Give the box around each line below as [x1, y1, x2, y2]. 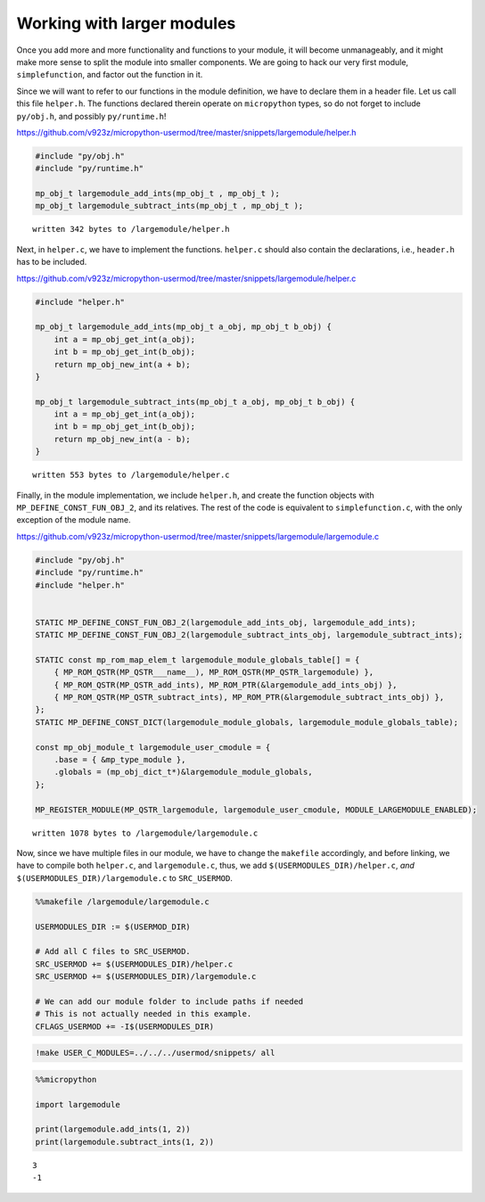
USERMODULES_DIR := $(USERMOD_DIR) [35, 921, 191, 932]
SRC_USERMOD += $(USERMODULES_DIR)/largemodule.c [35, 972, 257, 982]
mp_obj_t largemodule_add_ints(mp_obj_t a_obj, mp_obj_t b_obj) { [35, 322, 332, 332]
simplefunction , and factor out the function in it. [16, 70, 203, 80]
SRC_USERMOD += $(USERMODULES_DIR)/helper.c [35, 959, 234, 969]
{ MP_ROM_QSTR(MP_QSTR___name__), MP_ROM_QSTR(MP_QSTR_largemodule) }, [53, 667, 374, 678]
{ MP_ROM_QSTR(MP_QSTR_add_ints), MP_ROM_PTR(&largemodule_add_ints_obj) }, [53, 679, 398, 690]
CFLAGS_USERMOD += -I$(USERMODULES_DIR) [35, 1021, 214, 1032]
